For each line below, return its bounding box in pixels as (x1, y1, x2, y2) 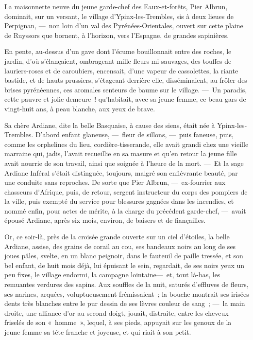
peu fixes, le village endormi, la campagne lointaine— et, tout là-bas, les (4, 269, 220, 280)
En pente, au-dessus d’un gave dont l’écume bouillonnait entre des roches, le (4, 46, 232, 56)
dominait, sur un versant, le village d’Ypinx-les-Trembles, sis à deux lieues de (4, 11, 234, 21)
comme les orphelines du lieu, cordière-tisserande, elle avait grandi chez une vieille (4, 139, 249, 149)
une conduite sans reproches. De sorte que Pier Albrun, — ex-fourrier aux (4, 177, 226, 187)
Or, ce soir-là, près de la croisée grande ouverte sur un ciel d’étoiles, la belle (4, 232, 230, 242)
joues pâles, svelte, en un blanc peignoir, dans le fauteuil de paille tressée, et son (4, 251, 243, 261)
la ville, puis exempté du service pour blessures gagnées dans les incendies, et (4, 196, 234, 206)
